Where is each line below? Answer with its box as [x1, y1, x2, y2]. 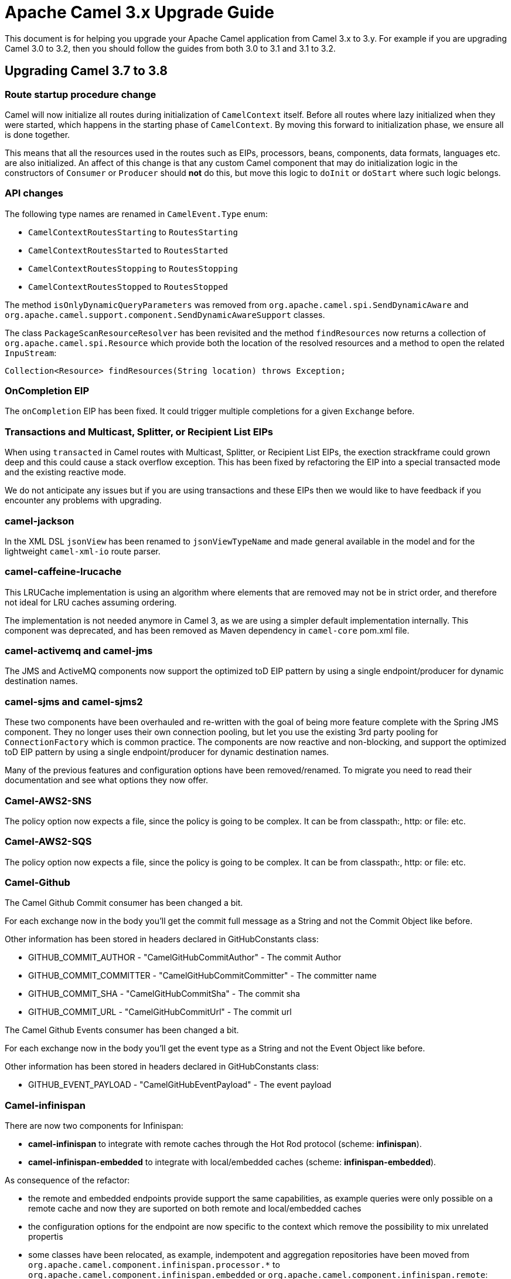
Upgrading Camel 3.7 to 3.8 [5, 63, 168, 79]
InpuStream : [5, 347, 57, 358]
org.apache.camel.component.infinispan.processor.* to [28, 1260, 280, 1270]
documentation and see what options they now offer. [5, 775, 209, 786]
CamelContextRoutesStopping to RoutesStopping [28, 263, 238, 273]
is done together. [5, 129, 70, 140]
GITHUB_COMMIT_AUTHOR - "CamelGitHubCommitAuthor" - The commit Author [28, 952, 342, 963]
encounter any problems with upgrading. [5, 495, 162, 506]
